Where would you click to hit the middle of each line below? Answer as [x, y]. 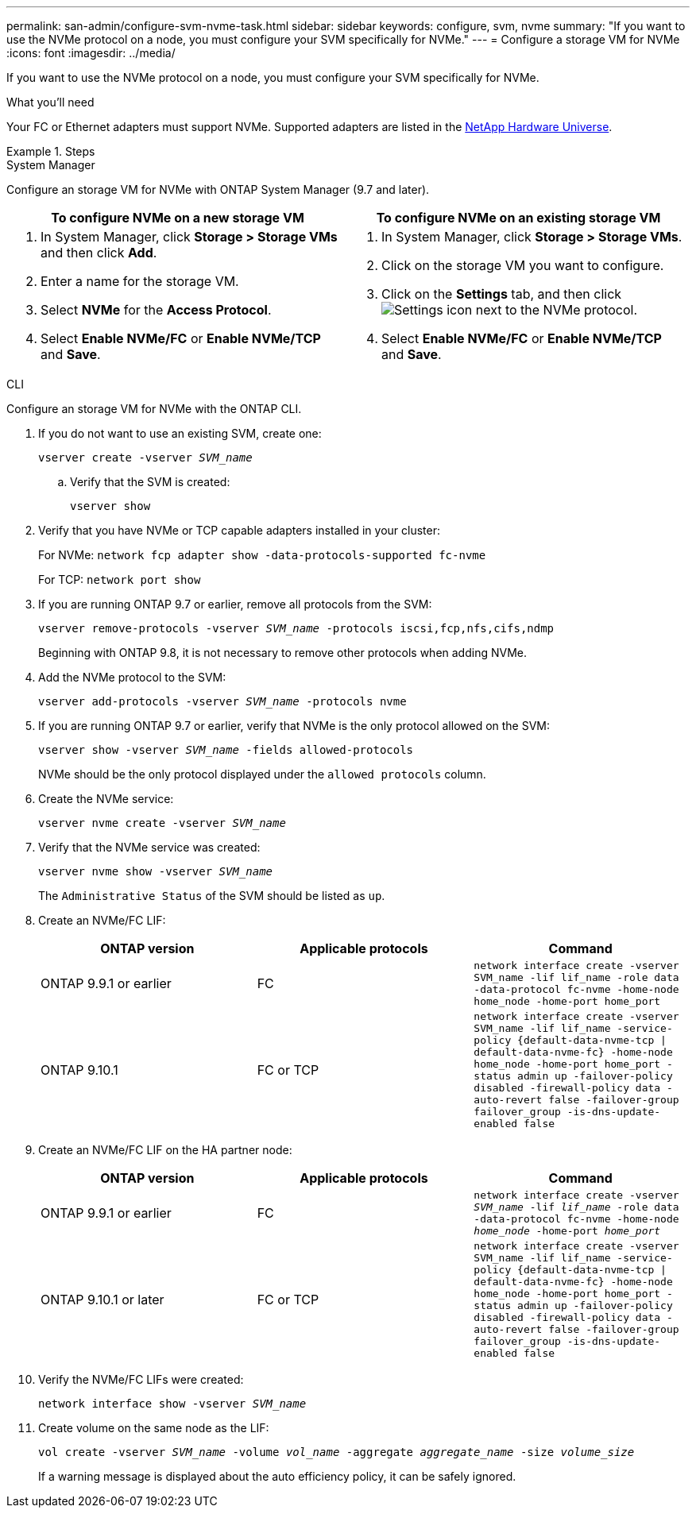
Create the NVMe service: [106, 799]
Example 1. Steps [51, 151]
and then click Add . [99, 253]
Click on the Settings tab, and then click [502, 294]
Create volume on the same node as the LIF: [154, 1428]
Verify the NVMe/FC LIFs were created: [141, 1379]
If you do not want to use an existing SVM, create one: [180, 433]
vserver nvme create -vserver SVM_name [162, 823]
